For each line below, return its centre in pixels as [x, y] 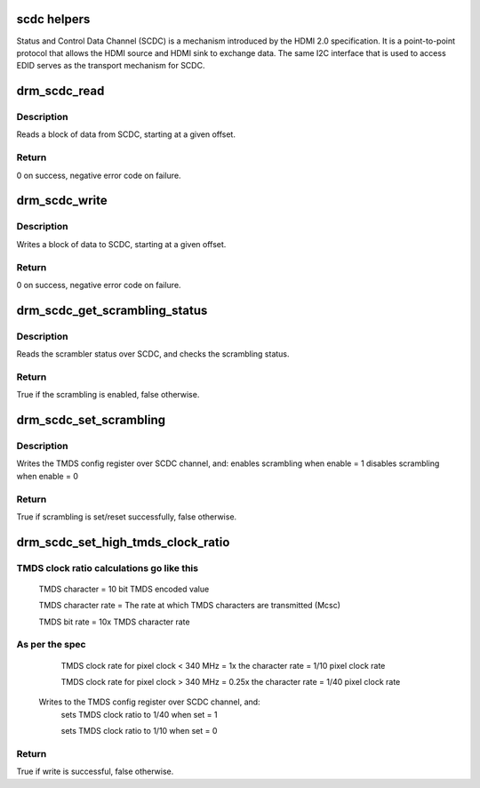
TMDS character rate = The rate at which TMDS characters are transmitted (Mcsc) [190, 606]
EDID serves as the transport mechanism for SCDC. [111, 66]
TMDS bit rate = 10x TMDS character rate [114, 622]
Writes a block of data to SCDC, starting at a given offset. [121, 244]
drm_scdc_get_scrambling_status [112, 310]
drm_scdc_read [60, 91]
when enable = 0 [48, 476]
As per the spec [51, 645]
